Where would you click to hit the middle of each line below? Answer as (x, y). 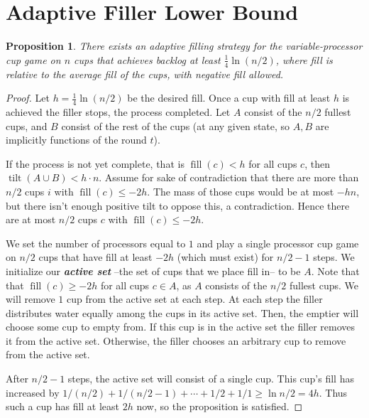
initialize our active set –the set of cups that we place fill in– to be (153, 270)
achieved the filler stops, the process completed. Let (118, 111)
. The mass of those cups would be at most (241, 191)
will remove (31, 299)
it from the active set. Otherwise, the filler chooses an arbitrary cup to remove (176, 340)
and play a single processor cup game (278, 243)
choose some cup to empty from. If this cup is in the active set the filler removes (181, 327)
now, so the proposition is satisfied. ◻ (220, 406)
